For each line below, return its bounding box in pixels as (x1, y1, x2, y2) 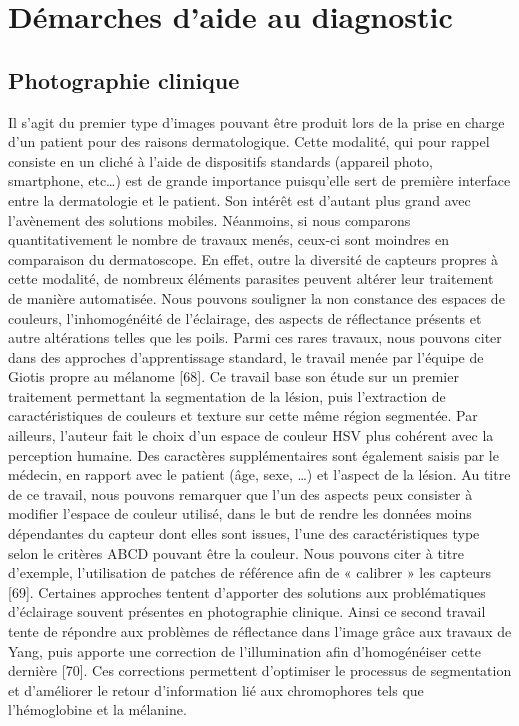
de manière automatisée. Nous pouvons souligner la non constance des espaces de (8, 287, 505, 308)
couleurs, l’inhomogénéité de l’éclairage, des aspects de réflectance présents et (8, 307, 482, 328)
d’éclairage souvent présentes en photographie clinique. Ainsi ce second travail (8, 601, 486, 622)
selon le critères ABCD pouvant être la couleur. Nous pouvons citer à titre (8, 542, 464, 563)
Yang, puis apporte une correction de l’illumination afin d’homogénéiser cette (8, 640, 481, 661)
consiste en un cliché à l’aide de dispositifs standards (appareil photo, (8, 150, 433, 171)
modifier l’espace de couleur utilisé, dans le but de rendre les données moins (8, 503, 472, 524)
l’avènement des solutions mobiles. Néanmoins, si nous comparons (8, 209, 411, 230)
